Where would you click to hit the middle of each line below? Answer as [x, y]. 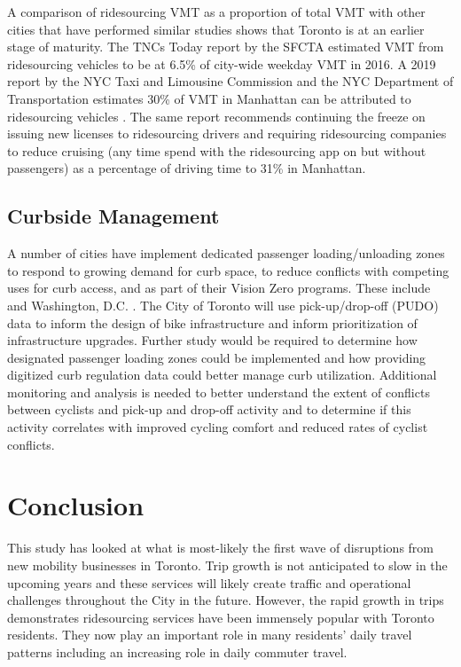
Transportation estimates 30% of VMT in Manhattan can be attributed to [209, 98]
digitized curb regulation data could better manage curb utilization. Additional [222, 375]
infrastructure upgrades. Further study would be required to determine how [212, 340]
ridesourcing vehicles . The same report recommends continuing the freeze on [216, 116]
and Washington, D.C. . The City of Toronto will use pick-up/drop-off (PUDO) [223, 305]
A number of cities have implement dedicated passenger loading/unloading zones [226, 253]
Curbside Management [113, 216]
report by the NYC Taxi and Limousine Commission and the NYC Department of [230, 81]
